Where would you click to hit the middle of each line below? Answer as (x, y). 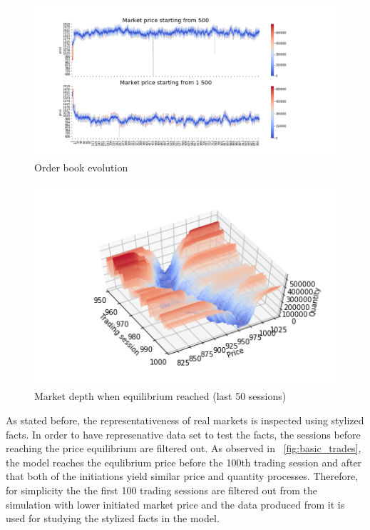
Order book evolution (81, 167)
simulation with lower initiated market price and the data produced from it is (175, 504)
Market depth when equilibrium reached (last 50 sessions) (160, 396)
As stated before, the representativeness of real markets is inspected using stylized (185, 420)
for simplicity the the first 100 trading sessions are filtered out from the (162, 490)
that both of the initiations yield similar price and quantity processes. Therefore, (182, 476)
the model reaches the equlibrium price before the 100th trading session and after (184, 462)
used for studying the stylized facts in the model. (113, 518)
